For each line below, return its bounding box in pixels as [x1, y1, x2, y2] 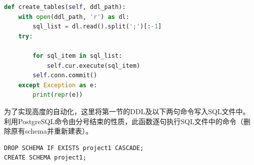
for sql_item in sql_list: [32, 52, 122, 59]
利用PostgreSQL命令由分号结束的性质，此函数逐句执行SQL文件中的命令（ [4, 116, 243, 126]
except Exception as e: [18, 81, 97, 89]
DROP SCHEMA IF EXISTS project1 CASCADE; [4, 144, 144, 152]
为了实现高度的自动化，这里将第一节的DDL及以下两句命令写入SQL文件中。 [4, 106, 250, 116]
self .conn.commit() [32, 72, 97, 79]
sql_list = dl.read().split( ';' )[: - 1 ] [32, 23, 162, 30]
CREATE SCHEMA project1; [4, 154, 86, 162]
